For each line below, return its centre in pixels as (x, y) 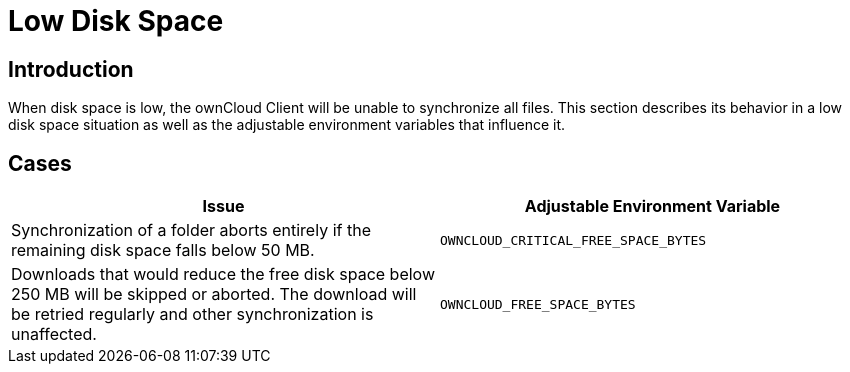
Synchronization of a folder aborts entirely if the (191, 230)
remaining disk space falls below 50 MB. (163, 250)
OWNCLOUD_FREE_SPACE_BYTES (538, 304)
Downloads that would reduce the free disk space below (223, 274)
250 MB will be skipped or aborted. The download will (214, 294)
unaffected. (54, 334)
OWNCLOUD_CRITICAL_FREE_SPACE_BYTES (573, 240)
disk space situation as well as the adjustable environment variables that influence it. (287, 125)
